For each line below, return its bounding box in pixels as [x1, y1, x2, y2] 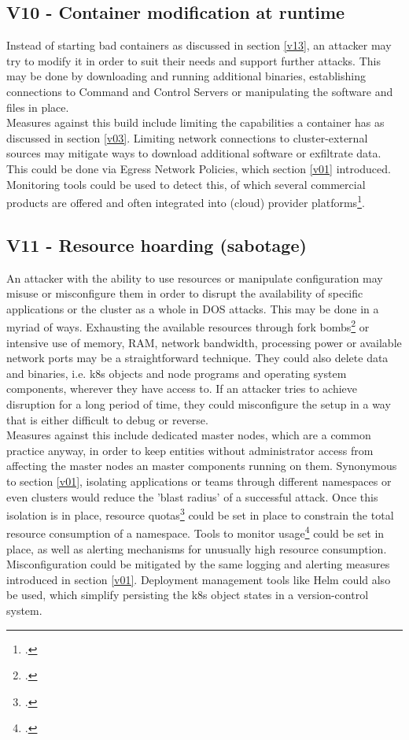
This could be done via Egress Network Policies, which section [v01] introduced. [6, 160, 391, 176]
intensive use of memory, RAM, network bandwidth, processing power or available [6, 334, 402, 350]
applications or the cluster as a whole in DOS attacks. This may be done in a [6, 300, 379, 316]
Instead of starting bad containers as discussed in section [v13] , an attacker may [6, 37, 392, 54]
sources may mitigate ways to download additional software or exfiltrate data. [6, 145, 381, 161]
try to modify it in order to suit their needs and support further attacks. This [6, 52, 381, 68]
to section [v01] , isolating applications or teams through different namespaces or [6, 472, 392, 489]
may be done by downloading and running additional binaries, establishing [6, 68, 366, 84]
